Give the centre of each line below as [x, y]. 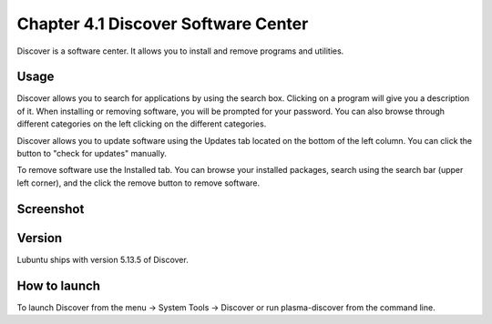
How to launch [58, 285]
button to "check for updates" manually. [92, 154]
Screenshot [51, 209]
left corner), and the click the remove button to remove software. [138, 183]
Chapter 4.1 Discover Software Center [163, 24]
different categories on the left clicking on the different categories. [142, 124]
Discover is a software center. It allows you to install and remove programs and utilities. [180, 51]
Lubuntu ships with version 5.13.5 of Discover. [102, 259]
